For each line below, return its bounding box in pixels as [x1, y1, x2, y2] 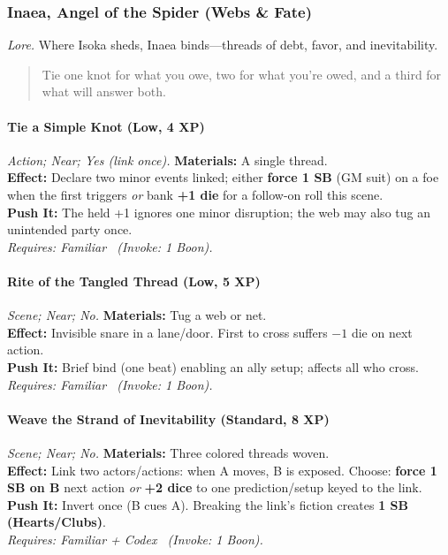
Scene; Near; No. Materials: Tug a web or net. [7, 306, 267, 324]
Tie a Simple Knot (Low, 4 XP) [7, 117, 205, 135]
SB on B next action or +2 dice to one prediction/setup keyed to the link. [7, 478, 422, 497]
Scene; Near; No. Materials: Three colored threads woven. [7, 443, 330, 461]
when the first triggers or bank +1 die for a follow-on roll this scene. [7, 185, 383, 203]
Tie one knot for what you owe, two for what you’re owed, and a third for [42, 65, 442, 83]
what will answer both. [42, 82, 166, 101]
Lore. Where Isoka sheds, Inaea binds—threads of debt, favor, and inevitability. [7, 35, 438, 54]
